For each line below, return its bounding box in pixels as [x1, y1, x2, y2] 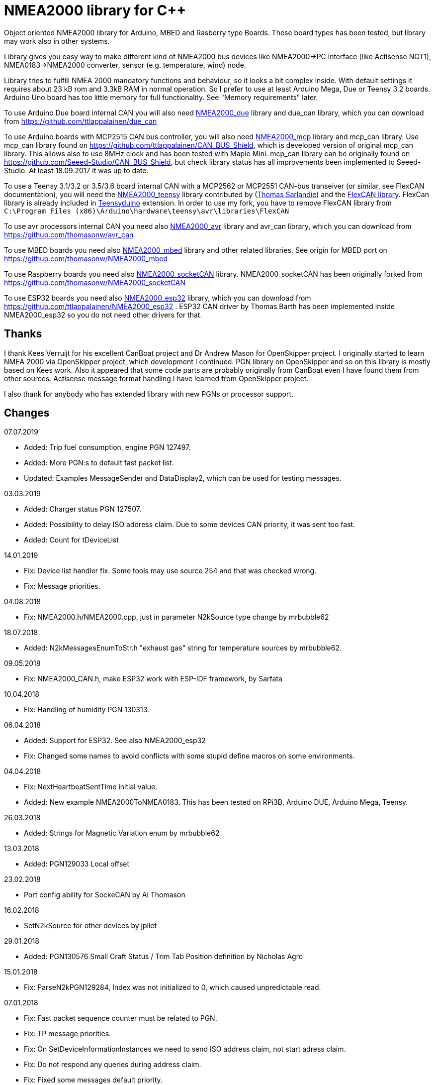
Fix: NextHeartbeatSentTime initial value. [24, 782, 158, 791]
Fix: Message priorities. [24, 582, 100, 591]
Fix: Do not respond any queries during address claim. [24, 1060, 201, 1069]
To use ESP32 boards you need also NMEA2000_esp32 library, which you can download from [4, 293, 311, 302]
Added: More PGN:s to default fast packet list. [24, 458, 174, 467]
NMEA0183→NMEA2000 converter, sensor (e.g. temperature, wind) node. [4, 60, 246, 69]
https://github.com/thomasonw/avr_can [4, 230, 134, 239]
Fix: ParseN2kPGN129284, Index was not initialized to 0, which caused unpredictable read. [24, 983, 321, 992]
